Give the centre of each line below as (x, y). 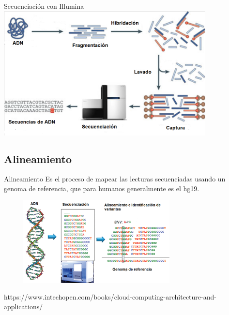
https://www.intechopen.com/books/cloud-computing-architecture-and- (110, 296)
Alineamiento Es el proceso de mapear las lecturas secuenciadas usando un (115, 179)
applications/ (23, 306)
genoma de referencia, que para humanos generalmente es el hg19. (102, 188)
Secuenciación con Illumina (44, 6)
